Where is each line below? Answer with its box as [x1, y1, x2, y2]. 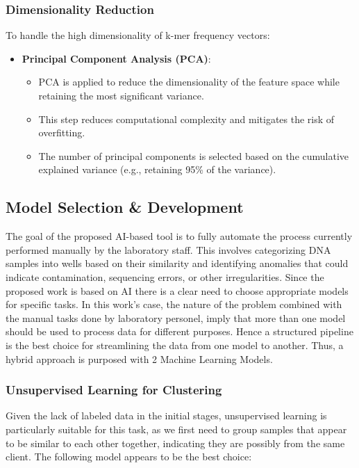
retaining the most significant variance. [38, 88, 204, 102]
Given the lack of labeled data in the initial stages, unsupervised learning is [6, 408, 327, 423]
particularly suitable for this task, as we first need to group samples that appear [6, 421, 347, 436]
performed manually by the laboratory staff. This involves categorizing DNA [6, 242, 331, 257]
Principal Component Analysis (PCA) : [22, 51, 211, 65]
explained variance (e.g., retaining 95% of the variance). [38, 162, 276, 177]
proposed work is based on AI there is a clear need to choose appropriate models [6, 283, 349, 298]
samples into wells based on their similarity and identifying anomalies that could [6, 256, 349, 271]
